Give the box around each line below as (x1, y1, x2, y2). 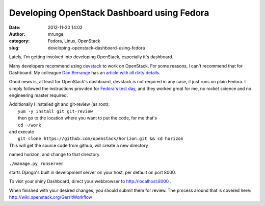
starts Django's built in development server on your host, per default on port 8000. (9, 169, 176, 175)
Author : (9, 31, 26, 37)
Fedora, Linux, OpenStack (48, 38, 101, 44)
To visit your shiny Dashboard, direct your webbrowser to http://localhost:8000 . (9, 179, 172, 184)
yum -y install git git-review (18, 108, 93, 114)
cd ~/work (18, 122, 41, 128)
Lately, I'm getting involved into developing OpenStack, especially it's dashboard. (9, 54, 174, 60)
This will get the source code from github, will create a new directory (9, 142, 148, 148)
